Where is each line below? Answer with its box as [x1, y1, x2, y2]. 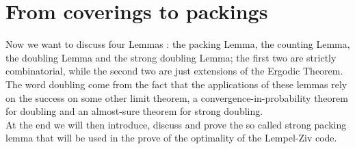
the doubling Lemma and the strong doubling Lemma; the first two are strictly [5, 50, 337, 64]
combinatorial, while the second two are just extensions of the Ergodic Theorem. [5, 64, 343, 78]
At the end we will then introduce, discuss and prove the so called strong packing [5, 117, 347, 131]
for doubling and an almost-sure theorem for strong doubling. [5, 104, 263, 118]
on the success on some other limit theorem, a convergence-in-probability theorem [5, 90, 348, 105]
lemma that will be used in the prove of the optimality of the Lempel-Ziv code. [5, 131, 337, 145]
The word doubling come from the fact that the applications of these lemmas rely [5, 77, 347, 91]
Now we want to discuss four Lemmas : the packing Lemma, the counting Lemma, [5, 37, 350, 51]
